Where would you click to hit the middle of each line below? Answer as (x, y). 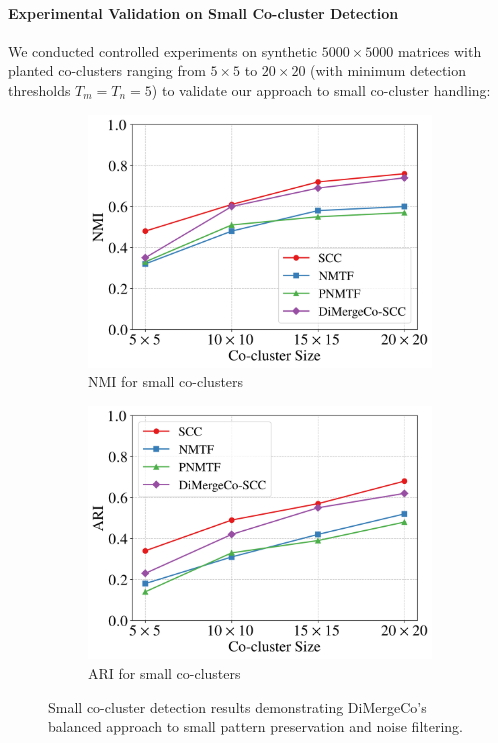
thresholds (39, 89)
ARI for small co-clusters (164, 672)
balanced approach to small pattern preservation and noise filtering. (256, 726)
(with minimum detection (388, 70)
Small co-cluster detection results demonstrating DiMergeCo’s (237, 706)
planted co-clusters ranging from (107, 70)
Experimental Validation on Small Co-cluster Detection (203, 12)
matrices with (439, 50)
